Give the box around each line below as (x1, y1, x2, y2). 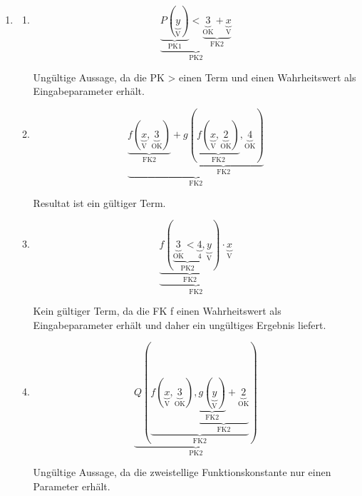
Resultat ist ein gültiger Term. (33, 195, 166, 210)
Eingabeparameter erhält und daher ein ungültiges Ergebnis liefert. (33, 317, 326, 332)
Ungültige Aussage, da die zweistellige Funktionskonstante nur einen (33, 465, 331, 480)
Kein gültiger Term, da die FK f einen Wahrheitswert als (33, 303, 281, 318)
